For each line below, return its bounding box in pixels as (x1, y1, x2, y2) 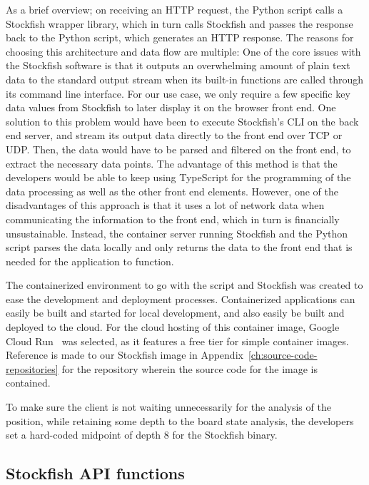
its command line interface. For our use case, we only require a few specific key (6, 86, 350, 101)
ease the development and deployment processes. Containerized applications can (6, 291, 355, 306)
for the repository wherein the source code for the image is (61, 361, 318, 376)
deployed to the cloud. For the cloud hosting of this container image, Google (6, 320, 340, 335)
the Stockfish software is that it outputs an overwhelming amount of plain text (6, 58, 350, 73)
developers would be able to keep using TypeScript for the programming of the (6, 170, 351, 185)
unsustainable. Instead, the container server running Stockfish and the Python (6, 225, 348, 240)
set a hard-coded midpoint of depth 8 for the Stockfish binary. (6, 427, 278, 442)
